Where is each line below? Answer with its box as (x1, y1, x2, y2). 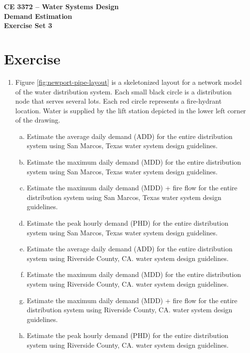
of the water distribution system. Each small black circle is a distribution (15, 86, 232, 96)
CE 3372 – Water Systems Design (4, 1, 119, 11)
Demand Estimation (4, 11, 72, 21)
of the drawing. (15, 115, 60, 125)
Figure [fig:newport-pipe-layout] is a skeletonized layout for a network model (15, 77, 242, 87)
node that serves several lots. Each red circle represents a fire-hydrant (15, 96, 222, 106)
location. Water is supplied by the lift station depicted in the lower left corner (15, 105, 246, 115)
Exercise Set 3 (4, 20, 52, 31)
